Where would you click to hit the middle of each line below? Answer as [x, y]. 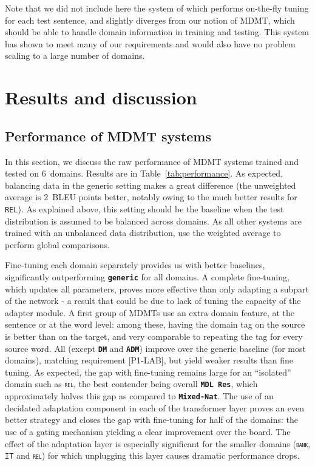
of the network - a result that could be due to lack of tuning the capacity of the [153, 301]
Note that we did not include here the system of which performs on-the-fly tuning [157, 8]
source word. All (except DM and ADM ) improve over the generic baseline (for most [155, 348]
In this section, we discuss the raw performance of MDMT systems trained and [152, 161]
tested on [22, 173]
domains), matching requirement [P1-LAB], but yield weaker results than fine [149, 360]
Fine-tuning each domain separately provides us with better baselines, [135, 265]
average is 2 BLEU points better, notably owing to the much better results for [151, 197]
